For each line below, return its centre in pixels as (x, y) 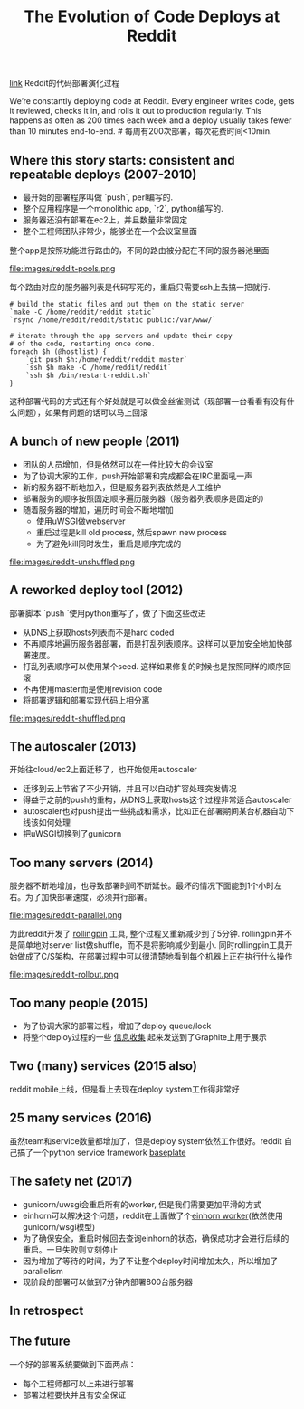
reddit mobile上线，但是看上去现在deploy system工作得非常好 (124, 1089)
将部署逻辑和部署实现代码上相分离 (86, 700)
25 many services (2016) (81, 1118)
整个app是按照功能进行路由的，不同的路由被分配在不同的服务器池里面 (139, 250)
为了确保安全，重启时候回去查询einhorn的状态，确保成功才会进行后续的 (156, 1238)
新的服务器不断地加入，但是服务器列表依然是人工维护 (122, 487)
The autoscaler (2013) (73, 747)
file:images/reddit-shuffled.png (67, 718)
